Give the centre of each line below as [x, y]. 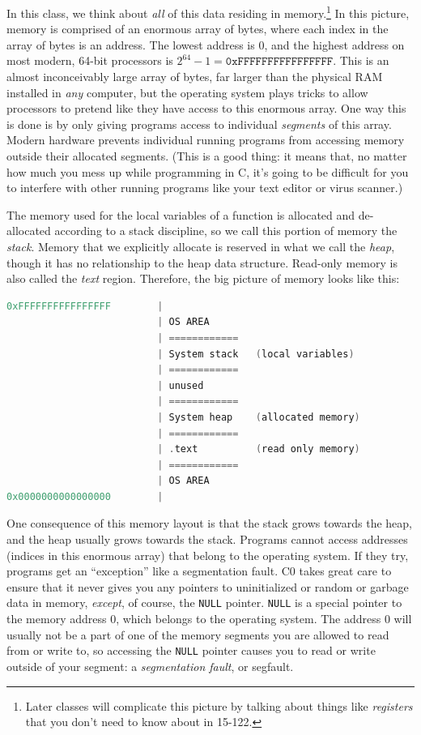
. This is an [361, 60]
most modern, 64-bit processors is [90, 60]
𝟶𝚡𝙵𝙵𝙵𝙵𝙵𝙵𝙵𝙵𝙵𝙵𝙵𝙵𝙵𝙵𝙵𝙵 [279, 62]
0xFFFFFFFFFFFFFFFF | [85, 306]
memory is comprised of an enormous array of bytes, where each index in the [198, 29]
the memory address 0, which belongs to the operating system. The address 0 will [209, 619]
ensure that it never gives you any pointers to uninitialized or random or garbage [208, 586]
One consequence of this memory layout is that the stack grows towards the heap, [210, 523]
